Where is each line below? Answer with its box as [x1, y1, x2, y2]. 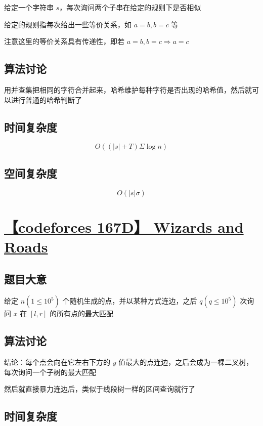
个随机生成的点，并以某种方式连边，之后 [62, 295, 197, 306]
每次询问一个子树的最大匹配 [4, 366, 96, 377]
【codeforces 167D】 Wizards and [4, 216, 244, 237]
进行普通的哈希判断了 [11, 94, 82, 105]
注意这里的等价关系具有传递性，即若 [4, 36, 124, 47]
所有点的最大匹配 [57, 308, 114, 319]
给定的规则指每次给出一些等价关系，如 [4, 19, 131, 29]
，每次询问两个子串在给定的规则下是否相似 [59, 2, 201, 12]
